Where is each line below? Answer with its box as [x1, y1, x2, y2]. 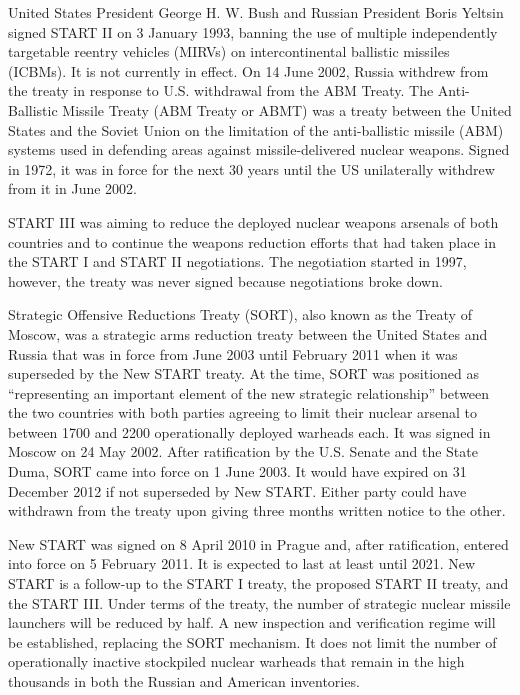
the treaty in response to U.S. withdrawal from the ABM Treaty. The [8, 80, 434, 101]
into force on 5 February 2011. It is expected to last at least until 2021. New [8, 553, 476, 574]
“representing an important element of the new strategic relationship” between [8, 382, 490, 403]
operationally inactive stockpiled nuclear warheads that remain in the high [8, 651, 465, 672]
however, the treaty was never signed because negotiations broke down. [8, 270, 443, 291]
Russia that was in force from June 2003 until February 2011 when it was [8, 343, 458, 364]
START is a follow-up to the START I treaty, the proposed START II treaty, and [8, 573, 509, 594]
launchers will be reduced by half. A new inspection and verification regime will [8, 612, 496, 633]
